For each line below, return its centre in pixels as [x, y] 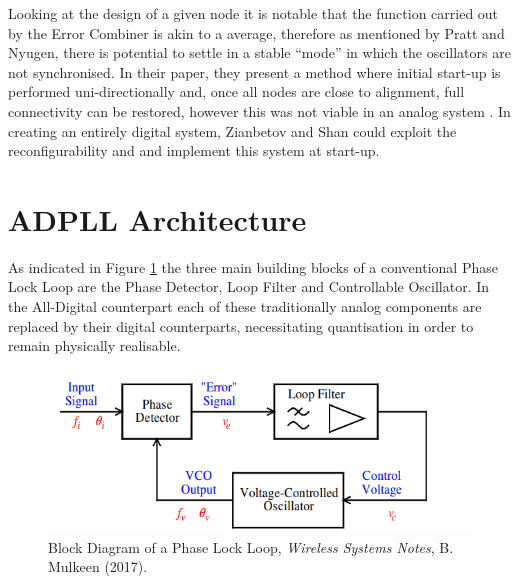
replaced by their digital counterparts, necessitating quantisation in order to [241, 325]
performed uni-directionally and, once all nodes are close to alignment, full [236, 91]
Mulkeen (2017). [98, 566]
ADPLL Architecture [157, 218]
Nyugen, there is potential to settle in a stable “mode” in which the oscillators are [259, 52]
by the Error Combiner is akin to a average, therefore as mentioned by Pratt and [256, 32]
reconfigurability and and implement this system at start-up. [194, 150]
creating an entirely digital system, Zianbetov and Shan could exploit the [232, 130]
